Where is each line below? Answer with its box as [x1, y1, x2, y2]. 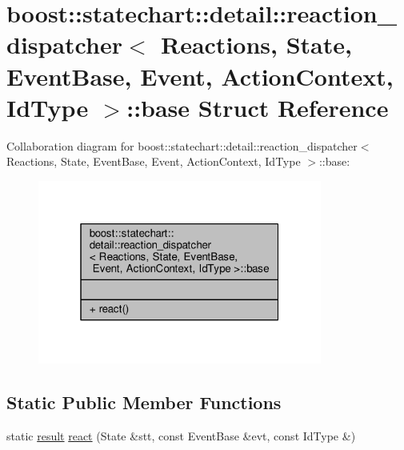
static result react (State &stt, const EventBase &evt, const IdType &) [6, 427, 356, 444]
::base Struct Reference [126, 90, 389, 123]
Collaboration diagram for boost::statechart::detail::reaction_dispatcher [6, 137, 358, 154]
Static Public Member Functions [6, 389, 282, 414]
